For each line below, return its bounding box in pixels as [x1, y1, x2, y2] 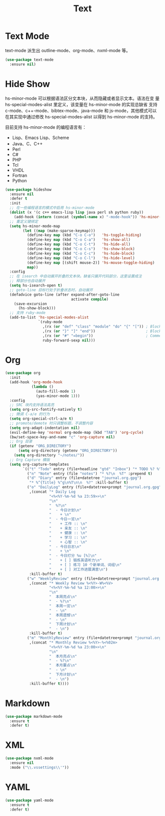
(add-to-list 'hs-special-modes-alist [9, 315, 89, 320]
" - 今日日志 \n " [49, 544, 82, 549]
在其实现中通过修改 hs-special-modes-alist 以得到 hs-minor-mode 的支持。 [5, 113, 158, 119]
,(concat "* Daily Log [29, 489, 76, 494]
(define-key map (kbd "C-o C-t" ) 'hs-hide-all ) [27, 242, 131, 247]
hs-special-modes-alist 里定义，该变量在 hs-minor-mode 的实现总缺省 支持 [5, 101, 158, 107]
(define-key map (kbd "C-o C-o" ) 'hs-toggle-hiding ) [27, 233, 141, 238]
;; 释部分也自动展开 [9, 279, 46, 283]
